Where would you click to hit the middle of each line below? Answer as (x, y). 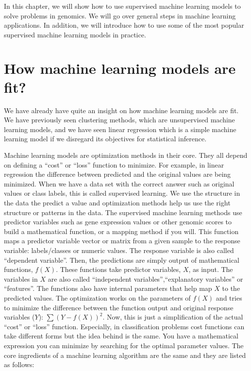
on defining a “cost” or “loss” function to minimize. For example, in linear (114, 164)
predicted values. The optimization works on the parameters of (97, 297)
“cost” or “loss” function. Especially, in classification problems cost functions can (124, 326)
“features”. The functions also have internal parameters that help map (108, 288)
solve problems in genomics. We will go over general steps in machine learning (120, 15)
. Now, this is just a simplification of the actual (173, 317)
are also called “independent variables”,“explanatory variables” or (145, 278)
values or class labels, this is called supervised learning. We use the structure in (122, 193)
